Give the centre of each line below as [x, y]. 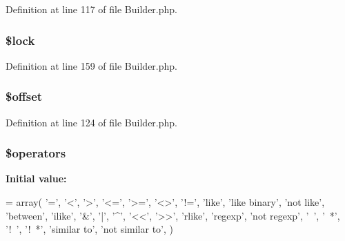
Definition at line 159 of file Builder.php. [91, 65]
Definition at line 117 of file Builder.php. [91, 9]
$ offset [24, 96]
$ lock [20, 40]
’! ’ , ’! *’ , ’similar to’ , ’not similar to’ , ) [89, 229]
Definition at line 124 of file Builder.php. [91, 122]
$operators [36, 153]
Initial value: [36, 179]
